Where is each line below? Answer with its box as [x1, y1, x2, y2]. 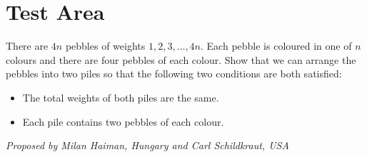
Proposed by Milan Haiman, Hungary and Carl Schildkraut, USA [6, 138, 289, 153]
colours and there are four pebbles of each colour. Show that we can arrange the [6, 52, 356, 67]
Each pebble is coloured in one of [206, 38, 352, 53]
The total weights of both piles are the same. [22, 90, 219, 104]
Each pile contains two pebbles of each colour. [22, 114, 224, 129]
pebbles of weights [65, 38, 146, 53]
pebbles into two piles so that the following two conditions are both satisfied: [6, 66, 342, 81]
